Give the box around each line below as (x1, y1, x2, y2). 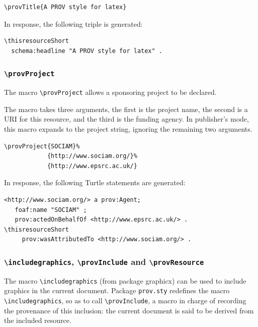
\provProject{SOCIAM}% (4, 142, 80, 150)
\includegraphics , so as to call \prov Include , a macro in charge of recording (4, 295, 246, 306)
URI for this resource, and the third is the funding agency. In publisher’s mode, (4, 114, 249, 124)
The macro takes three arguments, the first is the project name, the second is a (4, 103, 248, 114)
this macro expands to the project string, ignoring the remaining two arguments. (4, 124, 252, 134)
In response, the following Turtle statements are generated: (4, 177, 186, 188)
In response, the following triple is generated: (4, 18, 143, 29)
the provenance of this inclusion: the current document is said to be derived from (4, 305, 254, 315)
